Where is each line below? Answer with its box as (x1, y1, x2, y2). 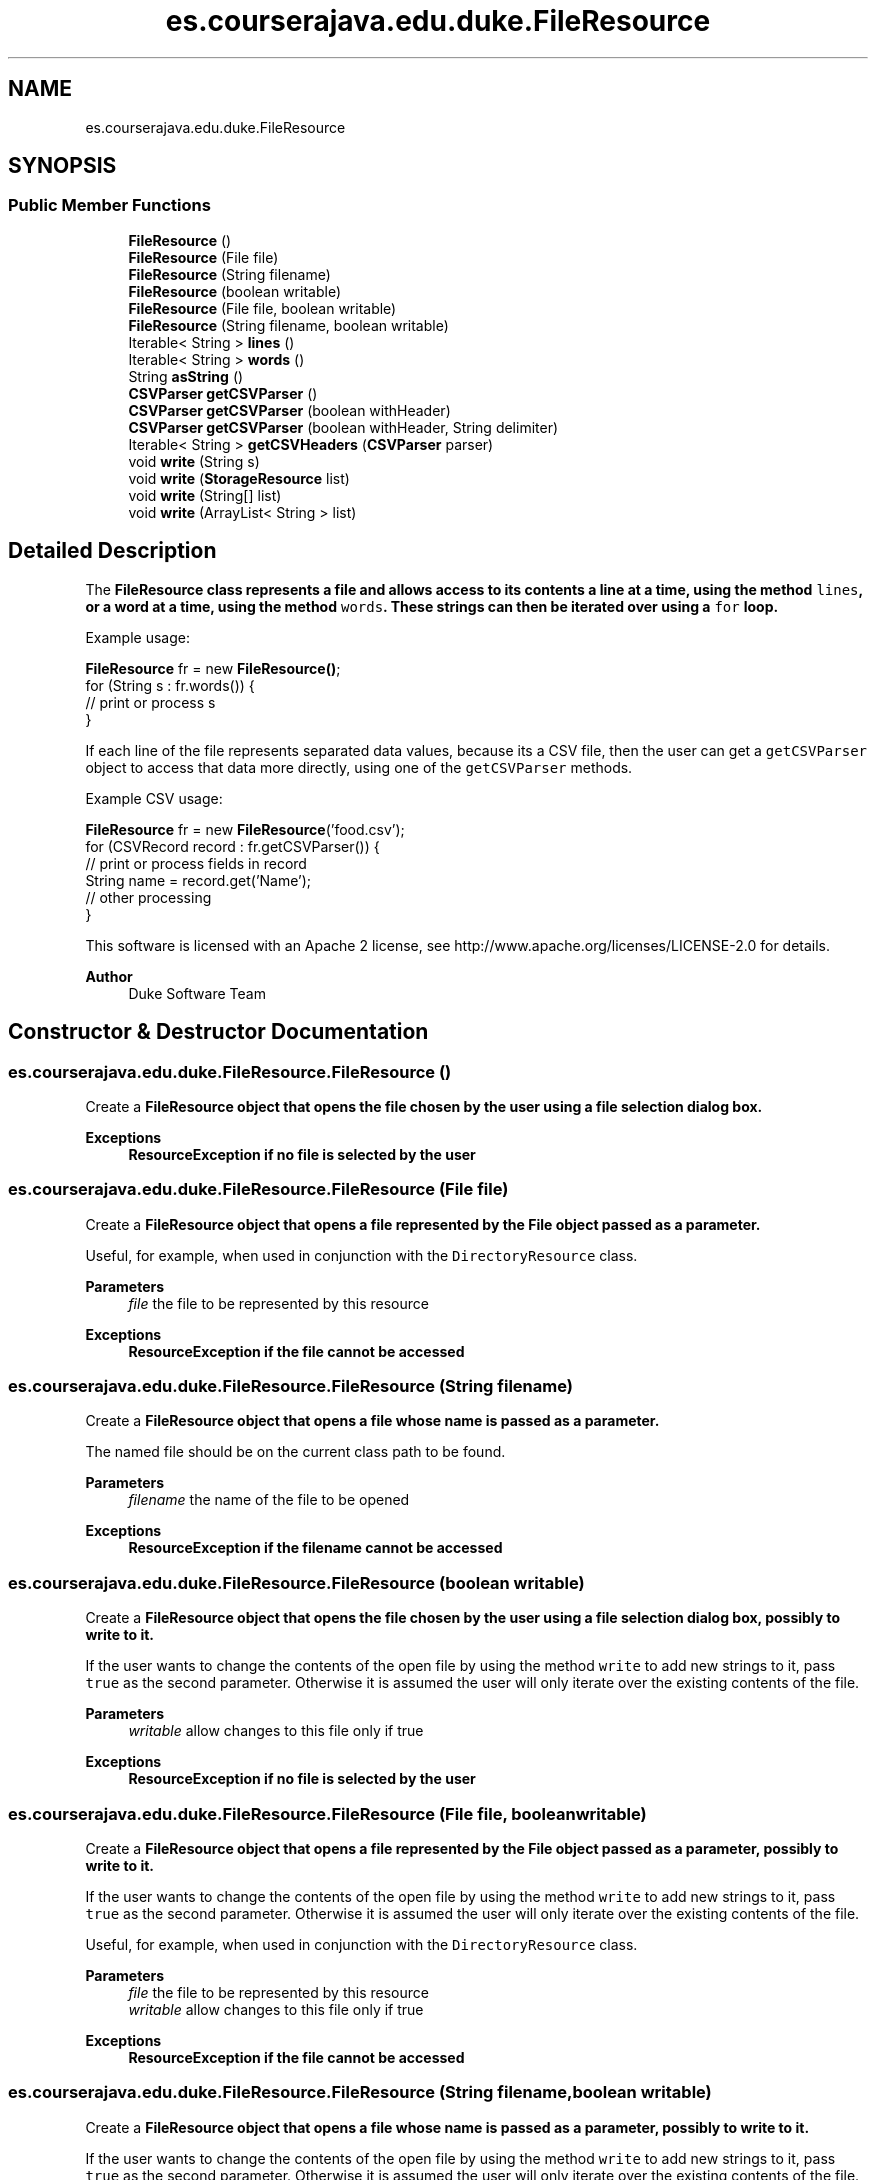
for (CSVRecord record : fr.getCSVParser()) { (85, 837, 380, 855)
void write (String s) (128, 452, 260, 470)
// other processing (85, 888, 212, 906)
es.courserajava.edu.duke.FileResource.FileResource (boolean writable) (8, 1572, 585, 1593)
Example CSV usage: (85, 789, 223, 807)
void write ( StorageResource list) (128, 469, 350, 487)
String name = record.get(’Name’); (85, 871, 312, 889)
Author (85, 967, 133, 985)
